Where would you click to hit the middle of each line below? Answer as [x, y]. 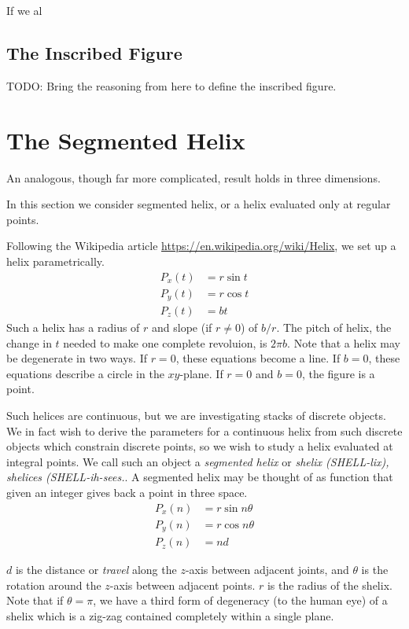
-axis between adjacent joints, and [267, 570]
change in [29, 342]
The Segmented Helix [126, 140]
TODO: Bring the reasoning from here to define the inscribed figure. [171, 85]
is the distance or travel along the [96, 570]
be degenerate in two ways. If [77, 358]
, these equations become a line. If [258, 358]
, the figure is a [338, 373]
